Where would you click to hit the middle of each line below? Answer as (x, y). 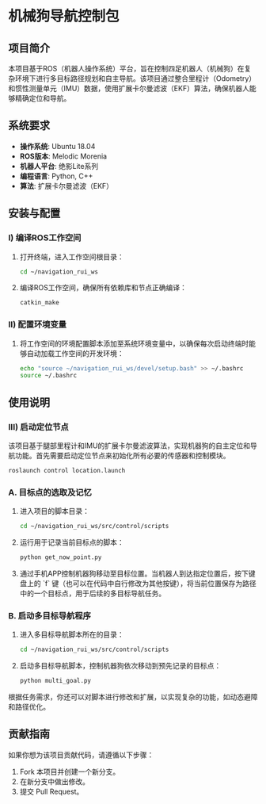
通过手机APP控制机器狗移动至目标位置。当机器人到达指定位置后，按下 (134, 573)
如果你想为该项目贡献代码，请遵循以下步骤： (81, 755)
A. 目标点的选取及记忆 (50, 492)
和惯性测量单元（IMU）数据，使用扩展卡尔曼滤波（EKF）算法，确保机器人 (129, 88)
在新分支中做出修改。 (54, 781)
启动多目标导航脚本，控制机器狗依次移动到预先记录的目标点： (120, 666)
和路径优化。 (29, 706)
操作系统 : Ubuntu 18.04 (57, 146)
